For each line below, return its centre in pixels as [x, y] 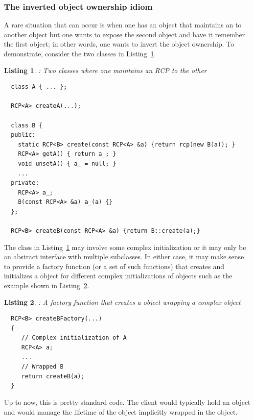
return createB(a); [53, 376]
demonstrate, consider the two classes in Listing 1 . [80, 53]
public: [23, 135]
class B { [27, 125]
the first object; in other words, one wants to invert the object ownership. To [119, 44]
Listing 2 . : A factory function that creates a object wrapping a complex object [122, 302]
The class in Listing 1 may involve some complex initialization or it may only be [125, 247]
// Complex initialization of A [74, 338]
